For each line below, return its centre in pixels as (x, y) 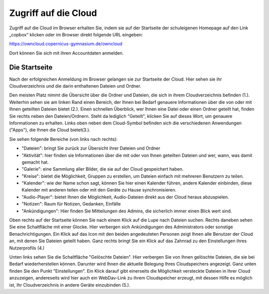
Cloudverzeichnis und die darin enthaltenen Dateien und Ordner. (75, 86)
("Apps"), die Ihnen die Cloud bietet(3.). (50, 130)
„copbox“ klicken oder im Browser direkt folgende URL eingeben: (76, 34)
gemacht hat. (35, 162)
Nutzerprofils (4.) (27, 248)
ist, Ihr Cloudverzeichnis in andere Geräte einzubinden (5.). (70, 285)
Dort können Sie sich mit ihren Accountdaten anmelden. (67, 53)
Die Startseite (31, 67)
